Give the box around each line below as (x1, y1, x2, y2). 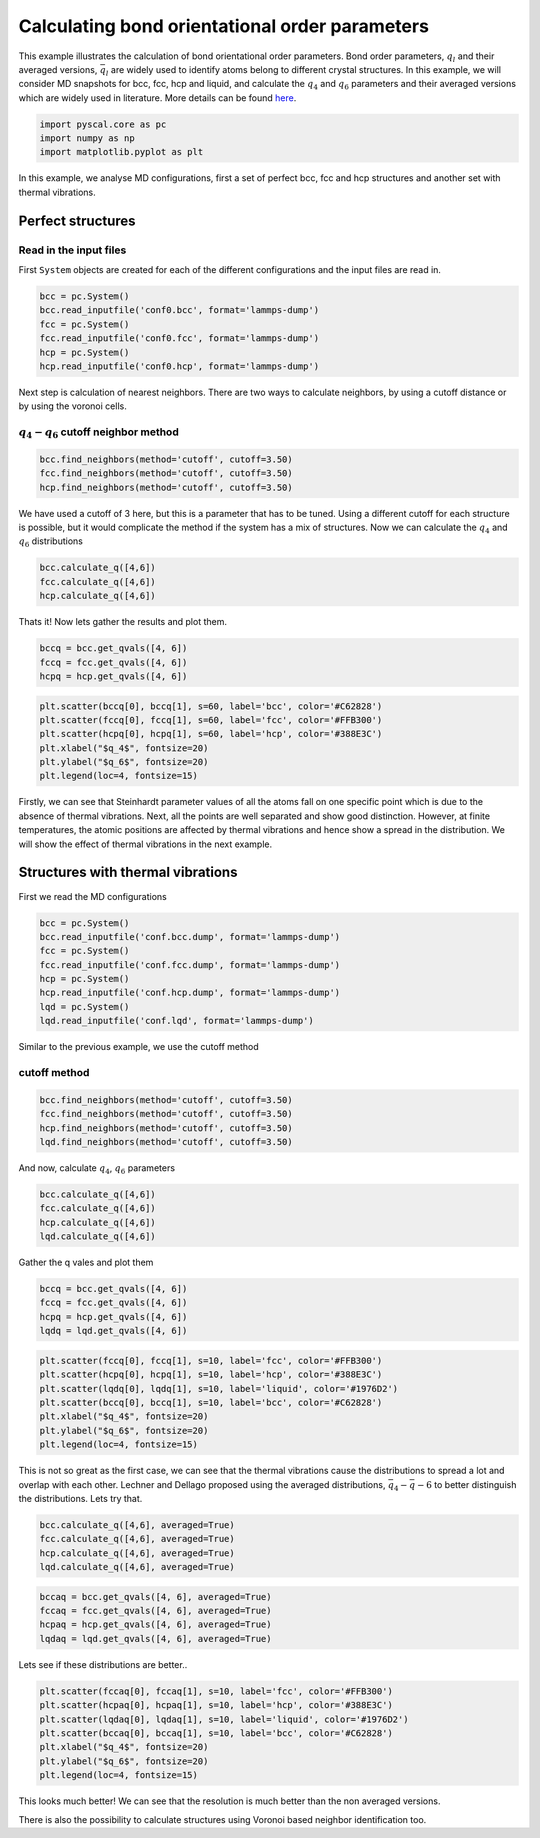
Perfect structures (18, 212, 136, 229)
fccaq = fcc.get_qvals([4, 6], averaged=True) (39, 1605, 272, 1617)
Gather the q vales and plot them (18, 1256, 154, 1269)
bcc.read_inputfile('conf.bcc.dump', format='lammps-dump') (39, 931, 341, 942)
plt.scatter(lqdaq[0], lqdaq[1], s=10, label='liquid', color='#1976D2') (39, 1713, 409, 1725)
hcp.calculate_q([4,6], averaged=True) (39, 1547, 235, 1559)
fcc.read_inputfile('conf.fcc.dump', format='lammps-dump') (39, 959, 341, 970)
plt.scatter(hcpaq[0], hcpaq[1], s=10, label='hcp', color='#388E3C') (39, 1700, 394, 1711)
